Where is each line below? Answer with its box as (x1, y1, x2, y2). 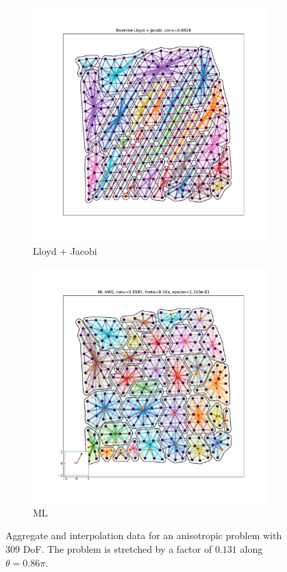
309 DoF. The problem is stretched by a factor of (5, 541, 212, 556)
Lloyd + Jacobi (33, 243, 97, 258)
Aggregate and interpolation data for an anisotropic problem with (5, 528, 282, 543)
